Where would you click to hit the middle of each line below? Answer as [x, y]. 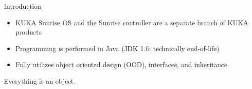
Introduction [23, 6]
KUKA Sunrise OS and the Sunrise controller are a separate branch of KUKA [132, 22]
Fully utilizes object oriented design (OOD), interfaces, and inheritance [121, 64]
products [28, 32]
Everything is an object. [40, 80]
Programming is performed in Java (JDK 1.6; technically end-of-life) [117, 48]
